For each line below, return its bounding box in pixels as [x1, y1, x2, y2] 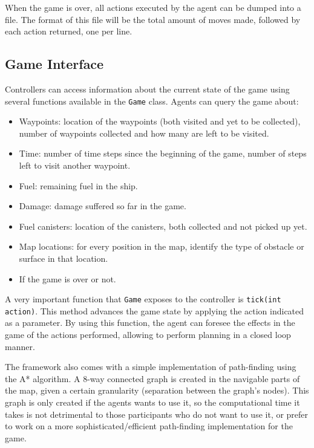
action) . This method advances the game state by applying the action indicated [5, 304, 304, 317]
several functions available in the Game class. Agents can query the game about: [5, 94, 299, 107]
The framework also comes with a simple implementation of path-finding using [5, 360, 296, 373]
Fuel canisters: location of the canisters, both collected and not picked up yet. [19, 219, 307, 232]
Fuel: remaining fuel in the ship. [19, 179, 138, 192]
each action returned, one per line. [5, 25, 132, 37]
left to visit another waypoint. [19, 159, 131, 172]
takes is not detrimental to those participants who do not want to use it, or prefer [5, 407, 309, 420]
